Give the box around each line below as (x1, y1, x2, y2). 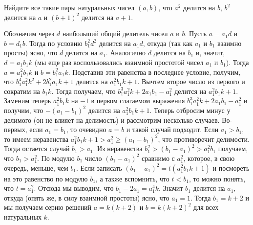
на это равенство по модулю (4, 173, 88, 183)
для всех (193, 202, 219, 212)
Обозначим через (4, 28, 55, 39)
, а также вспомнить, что (95, 173, 169, 183)
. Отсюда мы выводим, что (34, 183, 114, 193)
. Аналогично (105, 47, 146, 58)
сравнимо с (142, 153, 175, 163)
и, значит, (195, 47, 225, 58)
